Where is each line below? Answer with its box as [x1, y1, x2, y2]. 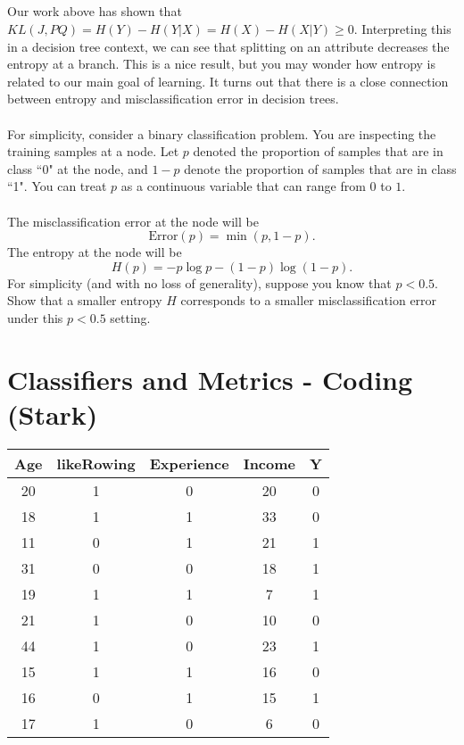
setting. [110, 308, 151, 327]
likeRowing [56, 452, 136, 474]
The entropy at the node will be [7, 243, 182, 261]
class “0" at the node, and [7, 159, 148, 178]
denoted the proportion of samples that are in [193, 142, 443, 161]
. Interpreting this [353, 19, 452, 37]
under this [7, 308, 63, 327]
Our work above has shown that [7, 2, 182, 21]
